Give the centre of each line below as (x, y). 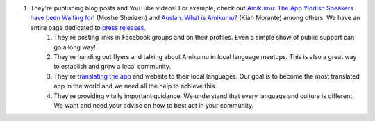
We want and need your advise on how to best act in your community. (154, 105)
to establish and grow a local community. (112, 67)
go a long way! (75, 47)
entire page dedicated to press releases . (88, 27)
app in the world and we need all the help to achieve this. (135, 86)
